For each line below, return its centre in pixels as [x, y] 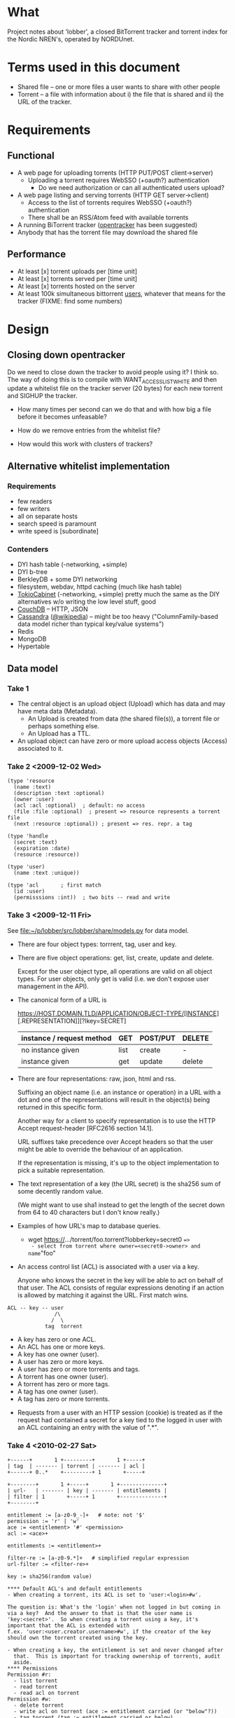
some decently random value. [60, 1191]
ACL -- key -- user [36, 1308]
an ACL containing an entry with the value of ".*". [88, 1427]
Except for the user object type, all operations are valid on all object [115, 971]
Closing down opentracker [66, 355]
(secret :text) [36, 843]
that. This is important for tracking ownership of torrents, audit [117, 1656]
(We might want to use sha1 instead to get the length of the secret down [121, 1205]
